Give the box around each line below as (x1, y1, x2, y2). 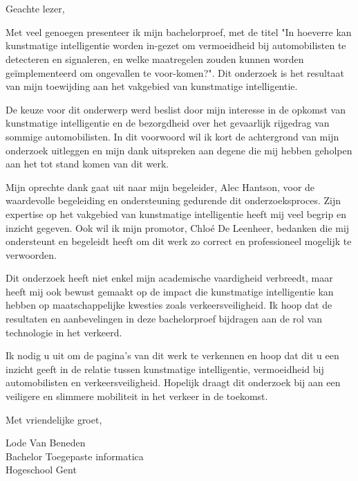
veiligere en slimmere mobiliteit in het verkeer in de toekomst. (6, 389, 268, 403)
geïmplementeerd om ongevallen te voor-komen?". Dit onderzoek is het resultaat (6, 65, 344, 80)
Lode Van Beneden (6, 435, 86, 450)
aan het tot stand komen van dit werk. (6, 156, 169, 171)
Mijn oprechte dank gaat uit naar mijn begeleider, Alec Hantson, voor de (6, 179, 315, 194)
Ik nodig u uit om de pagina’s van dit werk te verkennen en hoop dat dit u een (6, 348, 339, 363)
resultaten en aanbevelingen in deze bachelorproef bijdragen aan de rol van (6, 311, 323, 326)
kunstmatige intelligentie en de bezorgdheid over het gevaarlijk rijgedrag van (6, 116, 330, 130)
